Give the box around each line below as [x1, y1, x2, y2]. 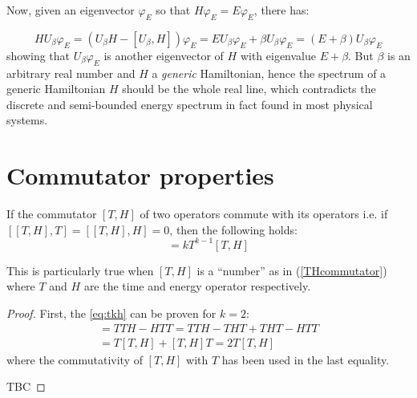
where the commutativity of [6, 351, 143, 368]
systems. [6, 112, 48, 128]
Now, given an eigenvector [6, 2, 135, 18]
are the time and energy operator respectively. [83, 278, 311, 294]
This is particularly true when [6, 262, 154, 278]
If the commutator [6, 205, 97, 222]
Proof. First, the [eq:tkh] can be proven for [6, 304, 217, 321]
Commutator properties [6, 159, 274, 192]
